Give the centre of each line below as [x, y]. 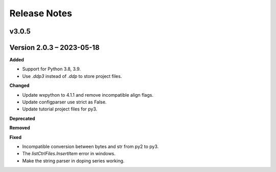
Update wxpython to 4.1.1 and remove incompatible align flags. [88, 95]
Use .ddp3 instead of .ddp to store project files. [72, 76]
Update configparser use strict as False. [64, 102]
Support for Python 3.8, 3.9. [52, 69]
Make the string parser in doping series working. [73, 161]
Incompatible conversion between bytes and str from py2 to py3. [90, 146]
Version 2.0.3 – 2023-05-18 [54, 48]
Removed [20, 128]
